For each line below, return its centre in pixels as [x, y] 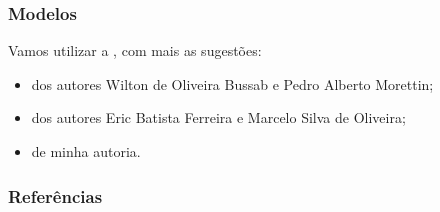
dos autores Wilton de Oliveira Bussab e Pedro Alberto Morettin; [232, 83]
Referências [55, 195]
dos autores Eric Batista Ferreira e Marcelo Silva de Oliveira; [218, 117]
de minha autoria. [86, 151]
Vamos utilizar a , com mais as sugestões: [135, 50]
